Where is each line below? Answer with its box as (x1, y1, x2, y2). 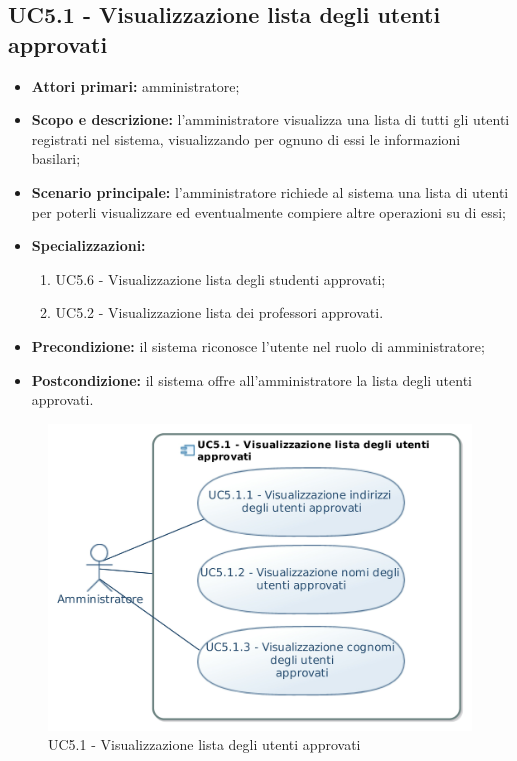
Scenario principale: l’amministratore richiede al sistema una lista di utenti (31, 181, 509, 202)
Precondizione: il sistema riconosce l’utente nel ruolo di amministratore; (31, 335, 485, 356)
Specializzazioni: (31, 235, 146, 256)
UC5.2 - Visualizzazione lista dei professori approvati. (55, 302, 384, 323)
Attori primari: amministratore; (31, 75, 240, 96)
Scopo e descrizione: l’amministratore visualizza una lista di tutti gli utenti (31, 109, 510, 130)
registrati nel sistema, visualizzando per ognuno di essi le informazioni (31, 128, 461, 149)
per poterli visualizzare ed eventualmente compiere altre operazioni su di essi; (31, 201, 506, 222)
